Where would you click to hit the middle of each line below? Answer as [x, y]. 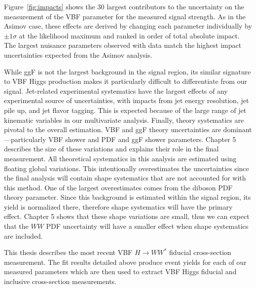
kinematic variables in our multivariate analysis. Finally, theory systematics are [124, 120]
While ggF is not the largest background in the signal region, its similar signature [128, 71]
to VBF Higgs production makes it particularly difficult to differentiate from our [126, 81]
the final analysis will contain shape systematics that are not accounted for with [125, 178]
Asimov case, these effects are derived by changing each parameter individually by [128, 26]
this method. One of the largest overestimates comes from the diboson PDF [118, 187]
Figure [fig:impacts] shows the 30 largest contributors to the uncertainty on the [124, 6]
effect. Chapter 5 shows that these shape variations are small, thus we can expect [127, 216]
